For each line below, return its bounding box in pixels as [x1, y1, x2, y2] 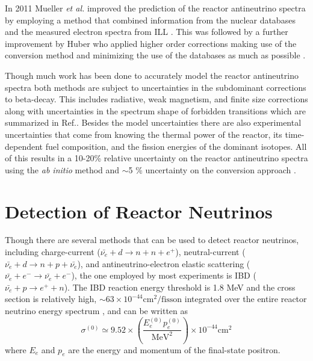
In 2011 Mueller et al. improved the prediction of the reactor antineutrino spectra [5, 2, 306, 14]
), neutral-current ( [175, 245, 246, 258]
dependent [5, 140, 43, 152]
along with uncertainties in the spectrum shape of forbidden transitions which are [5, 104, 306, 117]
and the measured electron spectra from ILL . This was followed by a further [5, 25, 288, 38]
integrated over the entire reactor [184, 292, 307, 305]
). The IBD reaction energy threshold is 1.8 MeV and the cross [64, 280, 296, 293]
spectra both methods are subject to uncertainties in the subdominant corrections [5, 81, 306, 93]
